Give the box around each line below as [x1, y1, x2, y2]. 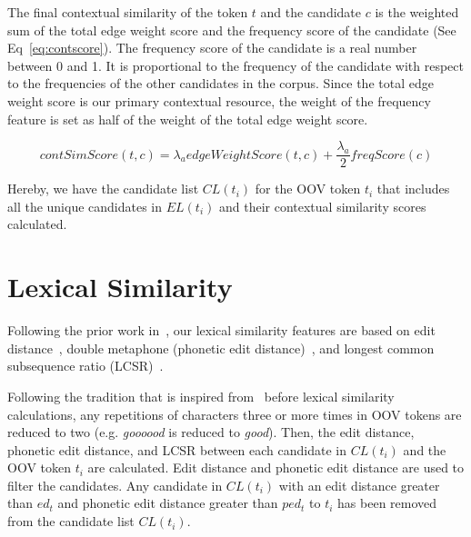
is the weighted [375, 3, 459, 21]
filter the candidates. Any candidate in [7, 475, 223, 494]
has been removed [337, 493, 437, 512]
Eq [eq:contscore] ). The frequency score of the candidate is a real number [7, 38, 417, 57]
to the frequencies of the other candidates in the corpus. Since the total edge [7, 74, 434, 93]
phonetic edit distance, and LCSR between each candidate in [7, 440, 347, 459]
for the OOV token [255, 179, 361, 198]
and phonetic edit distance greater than [57, 493, 278, 512]
